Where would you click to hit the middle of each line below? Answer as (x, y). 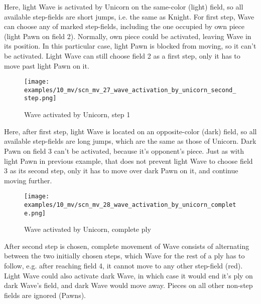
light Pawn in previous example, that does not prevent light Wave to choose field (128, 161)
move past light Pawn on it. (47, 65)
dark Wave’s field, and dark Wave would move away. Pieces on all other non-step (128, 285)
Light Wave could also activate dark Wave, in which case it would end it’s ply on (128, 275)
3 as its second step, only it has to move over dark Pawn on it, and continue (121, 171)
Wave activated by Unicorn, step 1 (77, 114)
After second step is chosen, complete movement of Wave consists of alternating (127, 246)
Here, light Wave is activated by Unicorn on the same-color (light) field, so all (124, 7)
